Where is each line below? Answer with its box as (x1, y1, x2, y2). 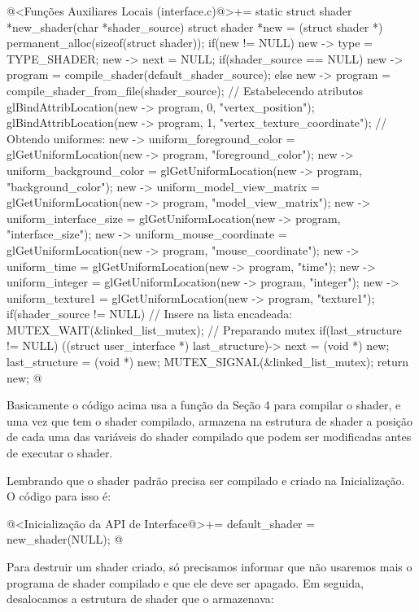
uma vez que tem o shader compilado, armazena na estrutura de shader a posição (7, 412, 413, 429)
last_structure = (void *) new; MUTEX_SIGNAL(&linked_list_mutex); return (7, 353, 409, 370)
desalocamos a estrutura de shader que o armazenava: (7, 590, 274, 607)
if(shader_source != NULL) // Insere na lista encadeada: (7, 305, 293, 322)
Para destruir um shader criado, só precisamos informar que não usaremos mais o (7, 558, 412, 575)
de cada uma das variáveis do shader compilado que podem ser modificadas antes (7, 428, 412, 445)
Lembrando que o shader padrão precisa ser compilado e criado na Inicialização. (7, 471, 405, 488)
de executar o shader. (7, 444, 113, 461)
